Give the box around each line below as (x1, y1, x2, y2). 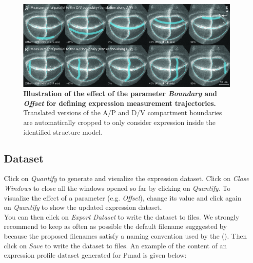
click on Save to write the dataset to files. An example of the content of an (4, 240, 227, 250)
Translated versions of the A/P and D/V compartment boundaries (23, 107, 222, 118)
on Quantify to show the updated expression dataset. (4, 202, 162, 212)
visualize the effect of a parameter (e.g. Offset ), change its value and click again (4, 192, 242, 202)
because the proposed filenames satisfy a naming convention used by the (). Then (4, 230, 247, 241)
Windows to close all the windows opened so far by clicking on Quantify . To (4, 182, 231, 193)
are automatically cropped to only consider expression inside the (23, 117, 216, 127)
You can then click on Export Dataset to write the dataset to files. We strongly (4, 211, 239, 222)
